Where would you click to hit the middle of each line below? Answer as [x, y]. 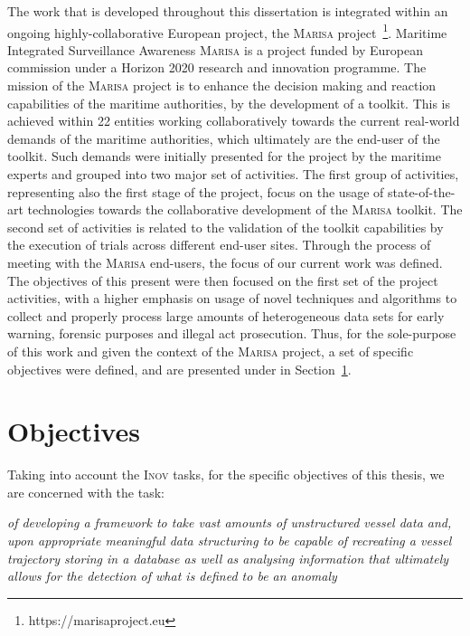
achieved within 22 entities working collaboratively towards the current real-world [234, 121]
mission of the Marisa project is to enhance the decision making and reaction [222, 85]
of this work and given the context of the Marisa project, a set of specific [211, 351]
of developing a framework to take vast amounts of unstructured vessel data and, [230, 522]
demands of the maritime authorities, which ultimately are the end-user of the [224, 138]
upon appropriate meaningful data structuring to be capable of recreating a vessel [230, 541]
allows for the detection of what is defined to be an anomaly [172, 576]
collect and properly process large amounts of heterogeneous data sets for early [226, 315]
